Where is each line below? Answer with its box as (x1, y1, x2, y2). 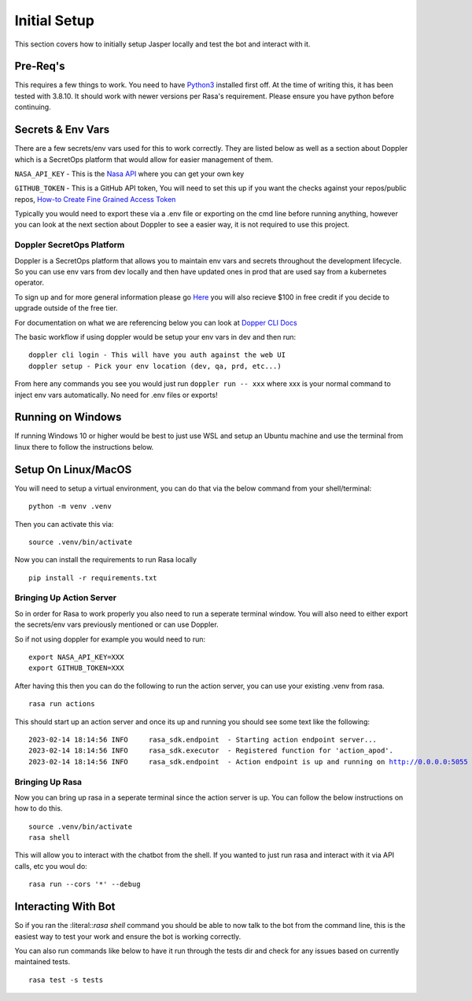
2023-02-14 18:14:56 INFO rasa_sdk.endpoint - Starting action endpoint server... (28, 735, 378, 744)
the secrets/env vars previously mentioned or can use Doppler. (14, 620, 219, 629)
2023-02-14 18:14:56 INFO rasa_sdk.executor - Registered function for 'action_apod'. (28, 746, 393, 755)
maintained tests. (14, 957, 71, 966)
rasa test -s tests (28, 975, 104, 984)
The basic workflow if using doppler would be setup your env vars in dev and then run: (14, 332, 297, 341)
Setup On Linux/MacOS (14, 462, 132, 476)
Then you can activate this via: (14, 519, 114, 528)
